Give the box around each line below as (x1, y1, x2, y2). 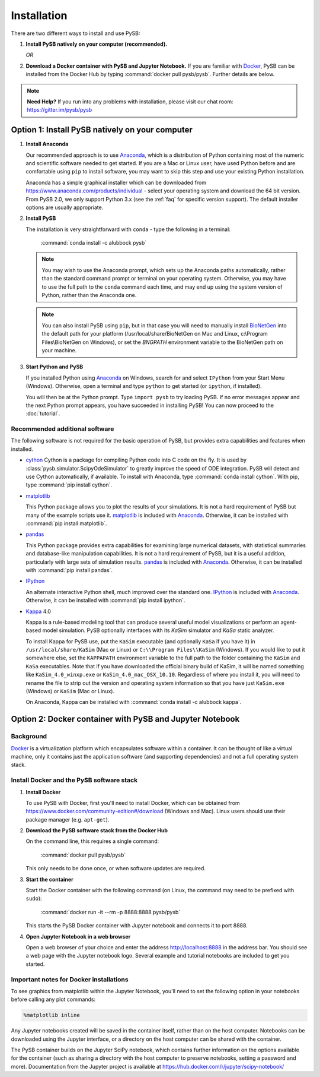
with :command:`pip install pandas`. (25, 566, 113, 573)
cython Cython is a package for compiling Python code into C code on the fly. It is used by (25, 456, 247, 463)
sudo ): (25, 895, 42, 902)
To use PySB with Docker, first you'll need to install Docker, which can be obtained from (25, 799, 240, 806)
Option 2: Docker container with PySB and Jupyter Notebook (11, 714, 240, 724)
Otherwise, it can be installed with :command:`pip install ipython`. (25, 597, 185, 604)
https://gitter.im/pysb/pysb (27, 106, 92, 113)
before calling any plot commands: (11, 996, 96, 1003)
